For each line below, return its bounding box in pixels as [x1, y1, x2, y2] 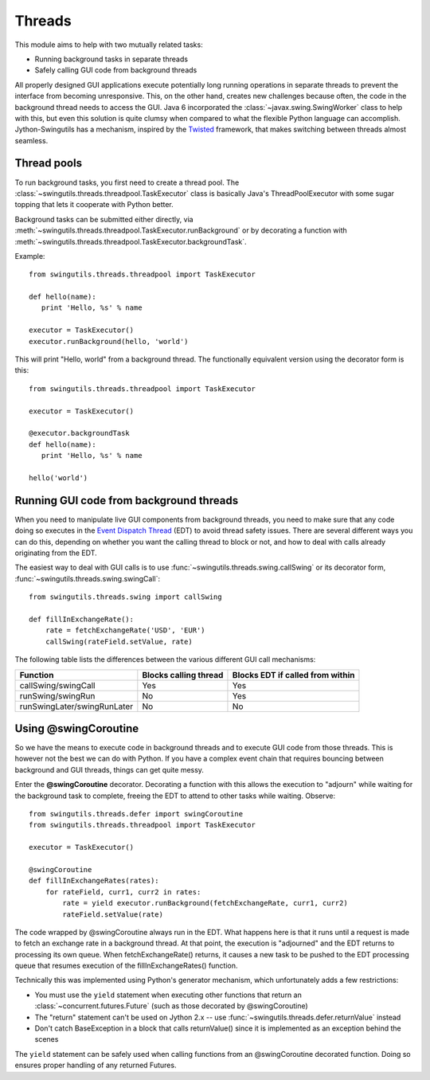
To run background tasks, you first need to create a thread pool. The [14, 178, 240, 187]
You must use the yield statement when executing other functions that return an [34, 990, 302, 1000]
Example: [14, 251, 45, 260]
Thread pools [14, 156, 83, 170]
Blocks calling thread [142, 669, 224, 680]
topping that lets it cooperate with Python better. [14, 200, 174, 209]
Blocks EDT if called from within [232, 669, 355, 680]
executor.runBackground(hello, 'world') [29, 337, 189, 346]
